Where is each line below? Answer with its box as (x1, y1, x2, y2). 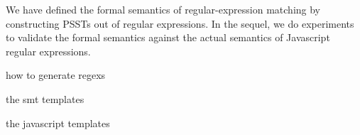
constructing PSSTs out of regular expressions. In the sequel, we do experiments (6, 16, 354, 31)
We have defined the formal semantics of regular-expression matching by (6, 2, 321, 16)
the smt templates (6, 91, 84, 106)
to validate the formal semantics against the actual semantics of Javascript (6, 30, 330, 45)
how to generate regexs (6, 67, 106, 82)
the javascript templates (6, 115, 110, 130)
